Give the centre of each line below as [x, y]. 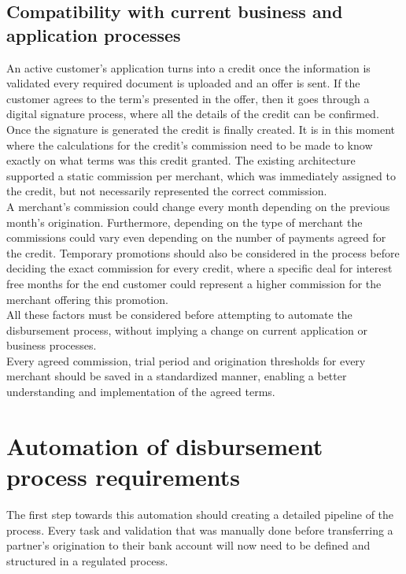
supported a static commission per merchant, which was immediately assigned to [201, 175]
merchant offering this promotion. [87, 299]
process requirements [124, 477]
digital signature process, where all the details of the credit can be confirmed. [193, 114]
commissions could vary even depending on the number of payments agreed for [196, 237]
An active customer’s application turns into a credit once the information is [188, 67]
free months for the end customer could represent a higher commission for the [194, 283]
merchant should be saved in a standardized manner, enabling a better [177, 376]
